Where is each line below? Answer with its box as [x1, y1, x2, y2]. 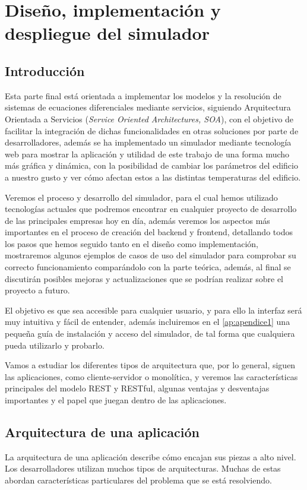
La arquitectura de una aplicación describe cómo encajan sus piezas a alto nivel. [5, 450, 296, 463]
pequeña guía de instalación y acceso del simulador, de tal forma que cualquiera [5, 327, 295, 340]
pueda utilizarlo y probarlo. [5, 339, 105, 351]
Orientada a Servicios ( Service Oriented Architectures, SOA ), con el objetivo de [5, 112, 294, 125]
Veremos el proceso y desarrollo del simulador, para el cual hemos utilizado [5, 191, 278, 203]
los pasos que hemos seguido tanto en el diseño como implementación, [5, 237, 259, 249]
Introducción [5, 61, 85, 80]
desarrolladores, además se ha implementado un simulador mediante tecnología [5, 136, 292, 148]
